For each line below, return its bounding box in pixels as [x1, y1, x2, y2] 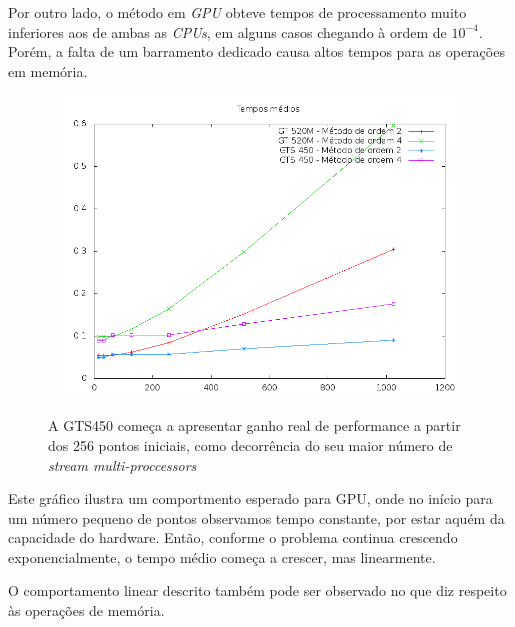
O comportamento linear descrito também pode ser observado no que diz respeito [8, 580, 507, 601]
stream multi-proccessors [48, 454, 197, 475]
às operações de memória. [8, 600, 165, 621]
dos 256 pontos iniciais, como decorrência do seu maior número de [48, 434, 453, 455]
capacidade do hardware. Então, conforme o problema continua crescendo [8, 527, 458, 548]
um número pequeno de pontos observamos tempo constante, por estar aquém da [8, 507, 505, 528]
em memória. [8, 60, 88, 81]
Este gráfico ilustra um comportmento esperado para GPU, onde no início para [8, 488, 493, 509]
